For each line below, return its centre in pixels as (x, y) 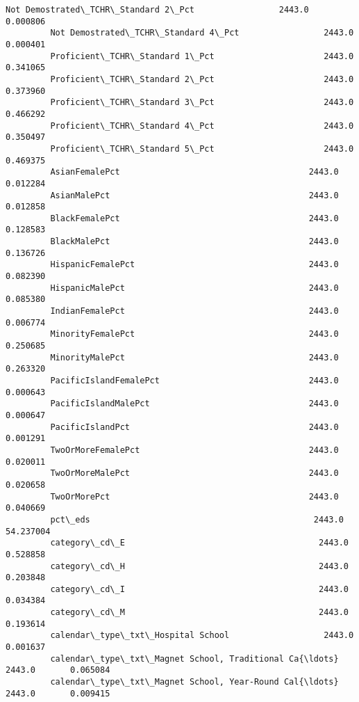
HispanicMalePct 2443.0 (194, 288)
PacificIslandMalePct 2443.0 (194, 404)
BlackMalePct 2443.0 (194, 242)
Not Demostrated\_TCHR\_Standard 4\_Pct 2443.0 (202, 33)
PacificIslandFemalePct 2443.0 (194, 381)
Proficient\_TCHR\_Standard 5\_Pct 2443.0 (202, 149)
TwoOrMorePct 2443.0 (194, 496)
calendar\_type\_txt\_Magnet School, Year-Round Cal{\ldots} (194, 682)
